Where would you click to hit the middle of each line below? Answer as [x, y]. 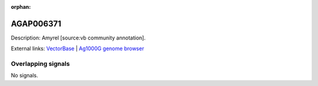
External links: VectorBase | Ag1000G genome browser [77, 49]
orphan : [21, 7]
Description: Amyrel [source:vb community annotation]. [78, 38]
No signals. [24, 75]
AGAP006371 [36, 24]
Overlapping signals [40, 64]
